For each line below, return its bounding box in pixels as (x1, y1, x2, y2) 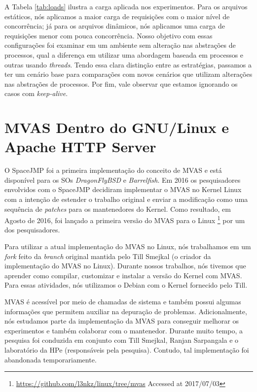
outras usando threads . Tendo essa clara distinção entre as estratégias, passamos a (4, 59, 252, 69)
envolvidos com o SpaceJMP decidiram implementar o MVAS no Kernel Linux (4, 184, 242, 195)
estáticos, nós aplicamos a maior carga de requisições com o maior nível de (4, 11, 230, 21)
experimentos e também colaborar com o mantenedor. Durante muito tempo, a (4, 325, 243, 335)
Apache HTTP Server (4, 136, 156, 157)
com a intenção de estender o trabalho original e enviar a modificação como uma (4, 194, 248, 204)
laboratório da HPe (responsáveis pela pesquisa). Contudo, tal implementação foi (4, 345, 249, 355)
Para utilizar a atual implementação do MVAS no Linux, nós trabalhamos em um (4, 241, 251, 252)
